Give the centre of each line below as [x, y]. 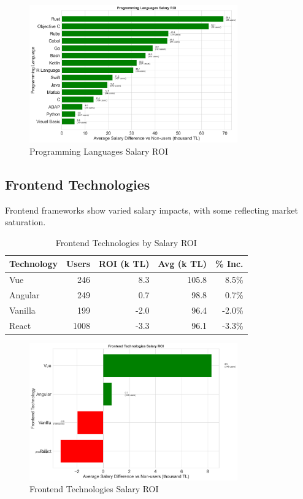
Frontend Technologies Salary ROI [94, 489]
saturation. [25, 222]
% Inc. [229, 264]
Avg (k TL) [182, 264]
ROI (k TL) [124, 264]
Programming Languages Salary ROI [99, 151]
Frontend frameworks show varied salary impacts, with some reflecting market [151, 210]
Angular [25, 295]
